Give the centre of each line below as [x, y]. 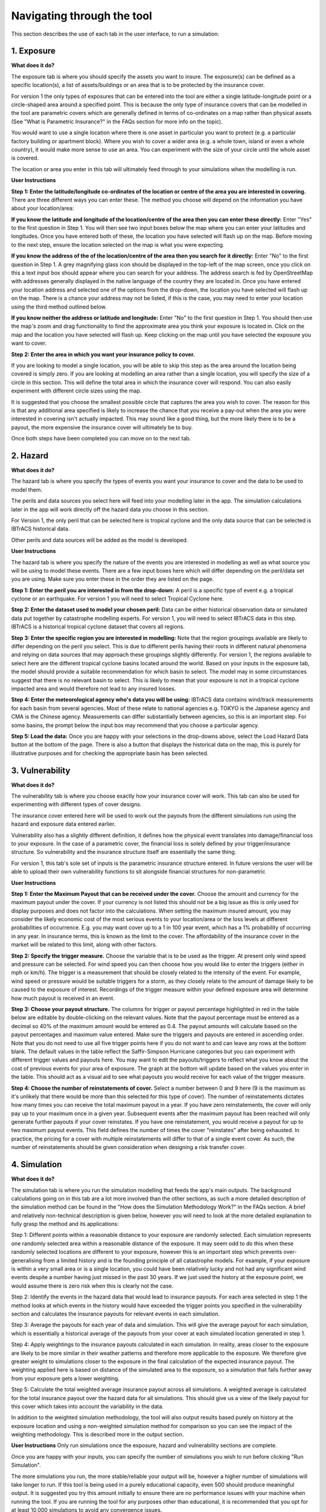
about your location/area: [43, 208]
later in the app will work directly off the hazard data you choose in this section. [110, 509]
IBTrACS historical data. [40, 529]
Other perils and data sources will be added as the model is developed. [100, 540]
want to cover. [29, 343]
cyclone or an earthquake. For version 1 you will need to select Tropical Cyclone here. [118, 599]
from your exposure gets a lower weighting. [66, 1378]
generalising [27, 1260]
